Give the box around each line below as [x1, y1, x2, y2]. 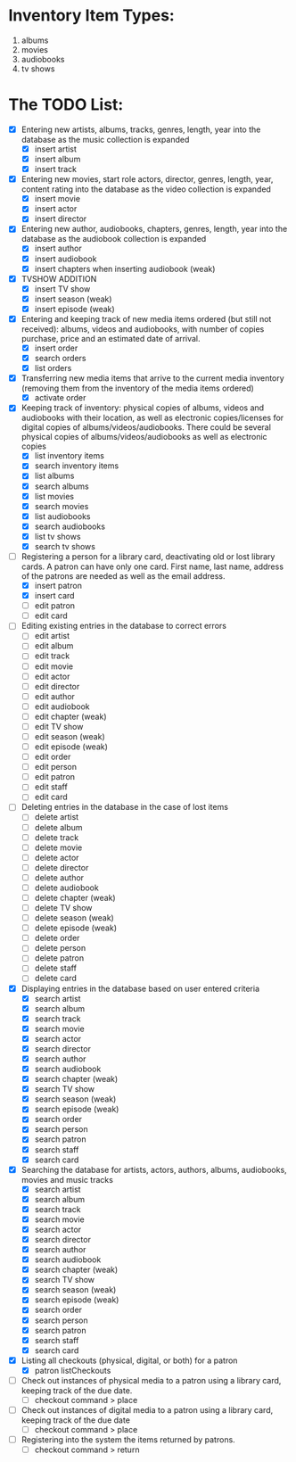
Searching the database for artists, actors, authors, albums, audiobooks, [21, 1164, 287, 1175]
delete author [34, 871, 85, 883]
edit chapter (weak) [34, 711, 108, 722]
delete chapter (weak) [34, 892, 117, 903]
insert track [34, 164, 78, 175]
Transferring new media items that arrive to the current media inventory [21, 373, 284, 384]
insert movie [34, 194, 81, 204]
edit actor [34, 671, 70, 681]
